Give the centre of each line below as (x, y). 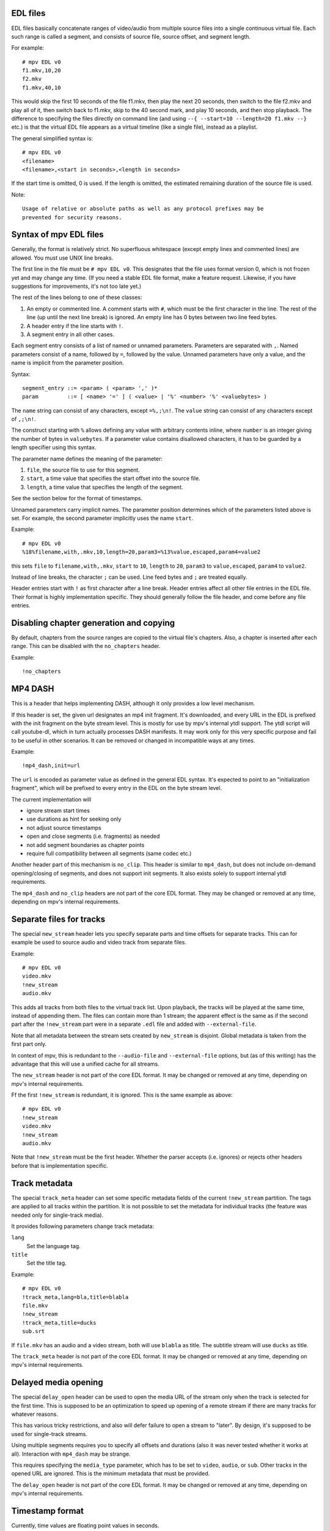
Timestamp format (48, 1510)
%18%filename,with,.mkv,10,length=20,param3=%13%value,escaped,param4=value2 (141, 552)
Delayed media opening (57, 1382)
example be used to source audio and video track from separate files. (99, 942)
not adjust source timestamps (64, 827)
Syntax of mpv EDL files (57, 235)
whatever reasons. (35, 1414)
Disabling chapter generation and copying (93, 623)
